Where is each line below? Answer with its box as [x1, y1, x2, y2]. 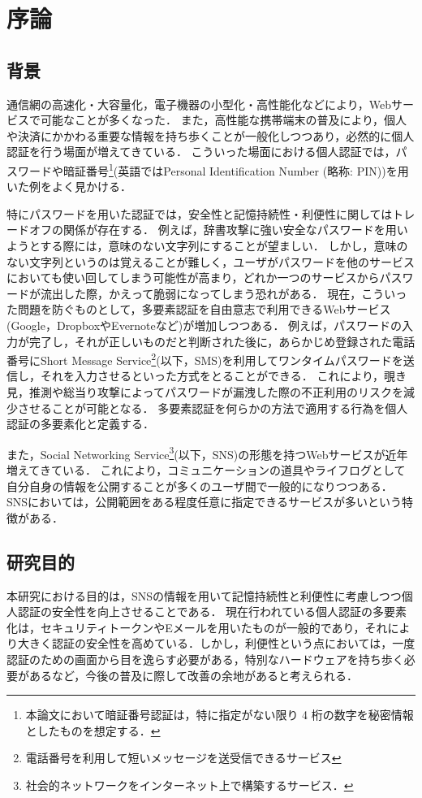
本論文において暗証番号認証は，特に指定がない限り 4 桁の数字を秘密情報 [25, 706, 414, 723]
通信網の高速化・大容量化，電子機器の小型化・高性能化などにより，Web [6, 95, 391, 112]
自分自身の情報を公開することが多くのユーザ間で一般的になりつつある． [6, 477, 393, 494]
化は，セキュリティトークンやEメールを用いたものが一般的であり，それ [6, 618, 388, 635]
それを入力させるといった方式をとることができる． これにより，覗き [40, 367, 407, 384]
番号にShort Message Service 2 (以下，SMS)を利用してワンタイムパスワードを [6, 349, 403, 368]
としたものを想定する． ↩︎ [25, 722, 161, 739]
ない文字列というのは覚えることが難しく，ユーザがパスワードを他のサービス [6, 253, 415, 270]
